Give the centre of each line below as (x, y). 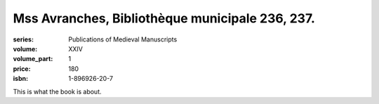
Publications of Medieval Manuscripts (123, 39)
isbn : (20, 79)
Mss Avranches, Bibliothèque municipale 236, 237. (164, 18)
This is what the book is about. (57, 91)
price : (22, 69)
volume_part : (33, 59)
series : (24, 39)
